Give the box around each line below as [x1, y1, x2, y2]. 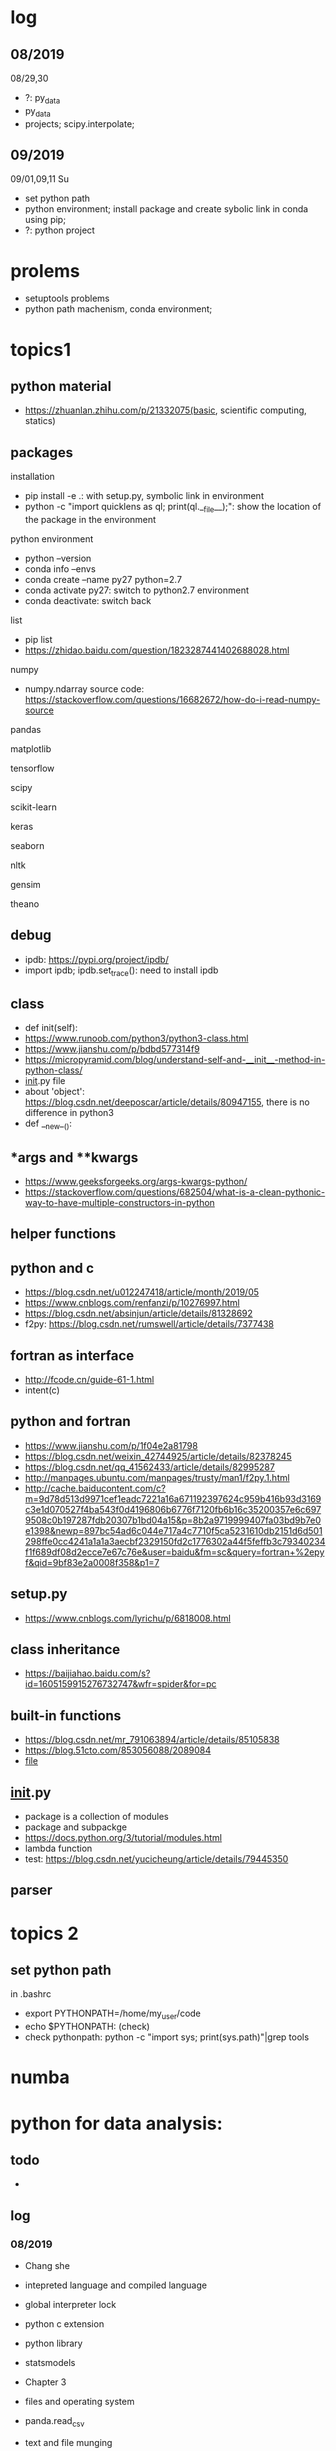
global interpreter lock [24, 2299, 117, 2311]
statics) [24, 415, 57, 427]
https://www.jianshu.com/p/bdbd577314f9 [24, 1043, 200, 1055]
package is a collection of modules [24, 1811, 169, 1823]
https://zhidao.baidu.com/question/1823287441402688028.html [24, 644, 290, 656]
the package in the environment [24, 513, 157, 525]
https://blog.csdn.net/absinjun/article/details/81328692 [24, 1307, 253, 1320]
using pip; [24, 214, 67, 226]
